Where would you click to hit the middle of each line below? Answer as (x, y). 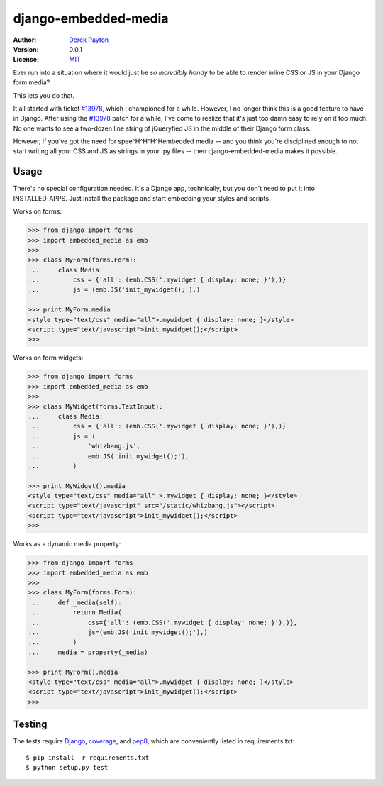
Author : (25, 40)
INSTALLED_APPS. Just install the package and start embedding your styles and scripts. (142, 198)
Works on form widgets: (48, 358)
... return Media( (75, 613)
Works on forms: (37, 211)
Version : (26, 49)
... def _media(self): (75, 602)
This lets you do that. (44, 95)
